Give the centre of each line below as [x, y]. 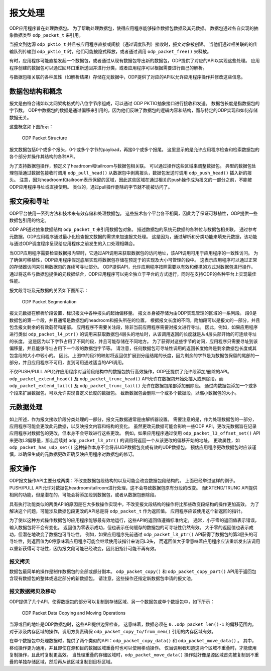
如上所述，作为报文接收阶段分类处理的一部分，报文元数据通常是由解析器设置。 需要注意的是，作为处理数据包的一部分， [133, 419]
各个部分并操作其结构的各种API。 [44, 156]
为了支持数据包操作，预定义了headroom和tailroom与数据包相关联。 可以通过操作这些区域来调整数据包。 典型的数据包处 [133, 165]
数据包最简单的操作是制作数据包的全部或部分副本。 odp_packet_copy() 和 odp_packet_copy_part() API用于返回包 [133, 571]
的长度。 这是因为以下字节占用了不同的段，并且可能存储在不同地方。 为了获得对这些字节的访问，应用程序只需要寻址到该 [133, 341]
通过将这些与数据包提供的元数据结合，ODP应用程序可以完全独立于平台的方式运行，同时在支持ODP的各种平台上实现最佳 [133, 274]
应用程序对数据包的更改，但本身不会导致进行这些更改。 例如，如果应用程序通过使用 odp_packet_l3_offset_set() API [135, 433]
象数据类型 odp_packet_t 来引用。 [46, 35]
